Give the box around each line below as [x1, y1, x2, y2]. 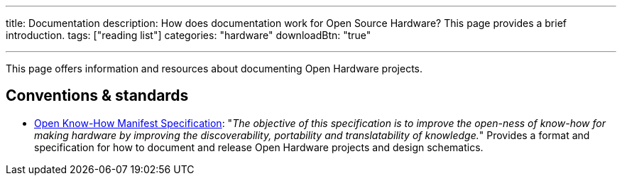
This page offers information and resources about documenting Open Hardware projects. [6, 62, 423, 75]
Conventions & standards [6, 87, 189, 105]
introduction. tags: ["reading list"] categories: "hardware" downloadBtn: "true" [6, 29, 371, 41]
